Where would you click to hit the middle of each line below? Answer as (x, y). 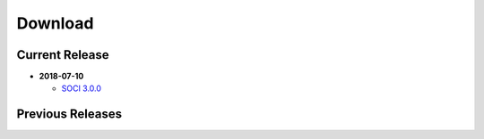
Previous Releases (69, 114)
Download (55, 23)
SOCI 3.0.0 (82, 88)
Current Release (63, 55)
